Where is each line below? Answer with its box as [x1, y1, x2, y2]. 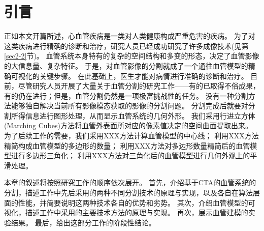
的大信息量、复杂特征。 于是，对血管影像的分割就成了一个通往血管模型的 [4, 60, 248, 71]
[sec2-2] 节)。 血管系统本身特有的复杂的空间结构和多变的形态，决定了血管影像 [4, 50, 259, 61]
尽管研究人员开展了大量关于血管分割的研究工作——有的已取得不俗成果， [18, 80, 260, 91]
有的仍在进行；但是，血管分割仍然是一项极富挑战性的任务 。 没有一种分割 [4, 90, 248, 101]
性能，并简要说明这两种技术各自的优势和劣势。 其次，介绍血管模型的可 [18, 197, 255, 208]
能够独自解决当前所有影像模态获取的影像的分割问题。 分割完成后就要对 [11, 100, 248, 111]
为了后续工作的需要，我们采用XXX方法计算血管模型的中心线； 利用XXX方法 [4, 130, 259, 141]
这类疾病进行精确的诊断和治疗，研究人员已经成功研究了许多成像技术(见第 [4, 40, 249, 51]
